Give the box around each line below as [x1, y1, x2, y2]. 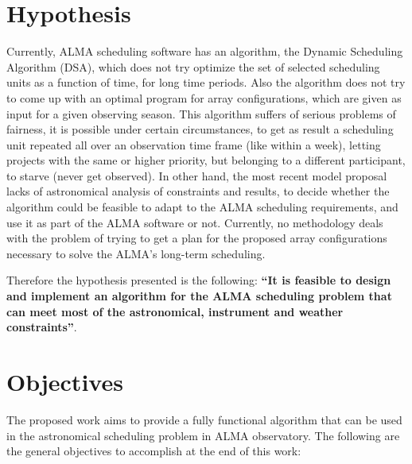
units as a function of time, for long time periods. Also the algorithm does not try [6, 74, 406, 91]
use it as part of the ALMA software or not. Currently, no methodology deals [6, 214, 383, 230]
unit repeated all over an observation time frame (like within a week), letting [6, 136, 381, 153]
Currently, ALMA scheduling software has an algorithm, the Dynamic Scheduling [6, 43, 403, 60]
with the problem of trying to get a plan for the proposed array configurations [6, 230, 387, 246]
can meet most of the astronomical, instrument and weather [6, 303, 344, 319]
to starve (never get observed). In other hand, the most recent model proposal [6, 167, 387, 184]
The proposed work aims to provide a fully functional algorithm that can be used [6, 411, 402, 427]
